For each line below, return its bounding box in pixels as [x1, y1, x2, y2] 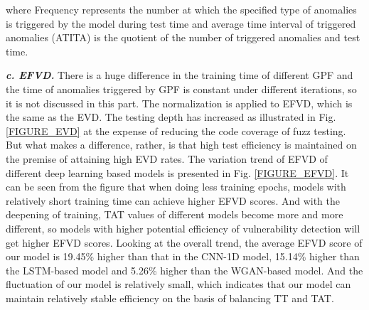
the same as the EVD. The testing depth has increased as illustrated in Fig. [6, 109, 336, 124]
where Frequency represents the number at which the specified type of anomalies [6, 2, 357, 16]
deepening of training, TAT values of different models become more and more [6, 207, 343, 222]
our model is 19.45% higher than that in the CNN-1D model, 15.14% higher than [6, 249, 360, 264]
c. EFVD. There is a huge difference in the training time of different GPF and [6, 68, 353, 82]
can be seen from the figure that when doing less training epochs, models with [6, 179, 346, 194]
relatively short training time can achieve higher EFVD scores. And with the [6, 193, 341, 208]
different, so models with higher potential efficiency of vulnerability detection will [6, 220, 360, 235]
